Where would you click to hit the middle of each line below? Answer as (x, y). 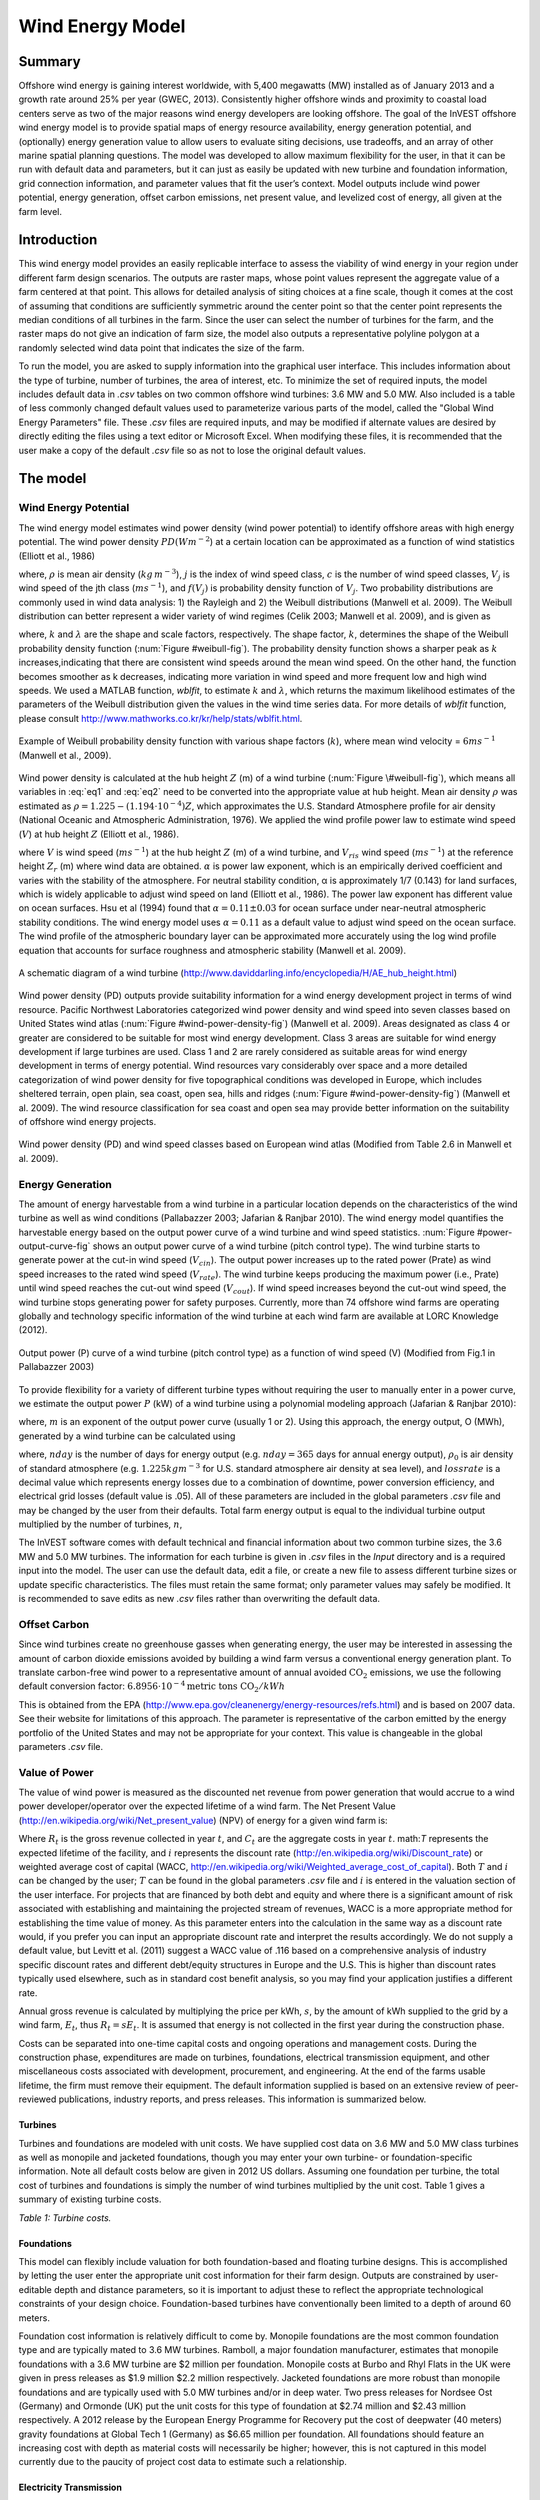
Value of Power (56, 1772)
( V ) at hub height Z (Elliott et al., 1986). (99, 834)
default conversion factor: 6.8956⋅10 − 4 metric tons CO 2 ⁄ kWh (151, 1687)
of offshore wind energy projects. (87, 1121)
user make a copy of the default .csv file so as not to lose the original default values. (192, 450)
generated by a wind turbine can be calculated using (127, 1436)
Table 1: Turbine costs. (65, 2217)
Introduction (58, 240)
